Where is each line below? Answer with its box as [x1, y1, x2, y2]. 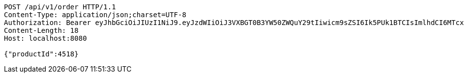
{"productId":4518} [4, 50, 79, 58]
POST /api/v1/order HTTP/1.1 [4, 3, 116, 11]
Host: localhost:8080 [4, 34, 87, 42]
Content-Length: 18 [4, 26, 79, 34]
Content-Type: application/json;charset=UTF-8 [4, 11, 186, 19]
